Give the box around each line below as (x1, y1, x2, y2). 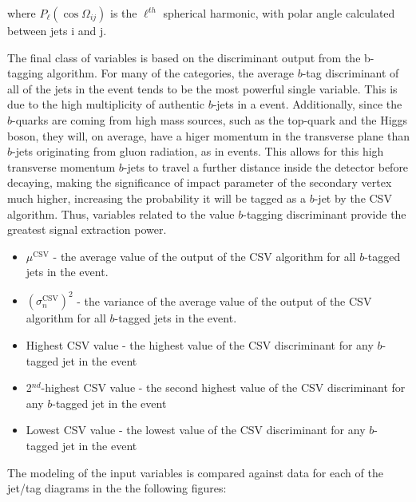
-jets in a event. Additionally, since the (212, 96, 402, 113)
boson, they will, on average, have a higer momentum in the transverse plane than (7, 127, 410, 144)
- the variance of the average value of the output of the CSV (77, 292, 372, 309)
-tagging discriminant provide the (243, 205, 406, 222)
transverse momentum (7, 158, 116, 175)
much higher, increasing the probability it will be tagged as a (7, 189, 307, 206)
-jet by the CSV (314, 189, 392, 206)
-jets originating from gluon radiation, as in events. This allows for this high (12, 143, 384, 160)
